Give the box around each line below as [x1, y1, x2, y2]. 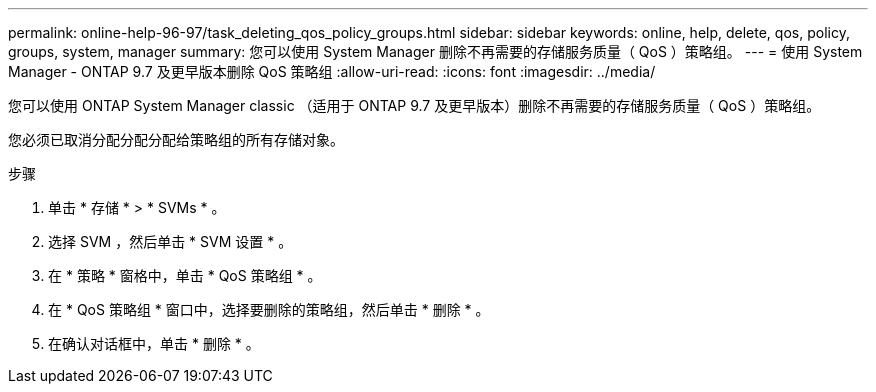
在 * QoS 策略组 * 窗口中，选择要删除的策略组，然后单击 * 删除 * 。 [48, 301, 490, 318]
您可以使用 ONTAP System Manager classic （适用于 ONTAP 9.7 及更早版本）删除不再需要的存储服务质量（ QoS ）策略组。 [8, 97, 821, 114]
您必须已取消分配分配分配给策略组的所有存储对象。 [8, 131, 344, 148]
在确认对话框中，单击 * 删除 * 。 [48, 335, 260, 352]
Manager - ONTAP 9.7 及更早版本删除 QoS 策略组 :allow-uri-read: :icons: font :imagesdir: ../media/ [8, 63, 656, 80]
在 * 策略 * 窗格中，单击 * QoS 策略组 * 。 [48, 267, 322, 284]
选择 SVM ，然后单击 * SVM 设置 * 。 [48, 233, 293, 250]
